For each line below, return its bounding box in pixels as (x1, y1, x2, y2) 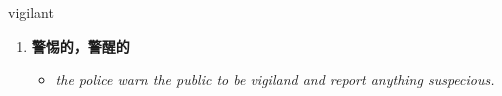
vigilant (8, 2, 54, 22)
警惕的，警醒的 (31, 35, 130, 56)
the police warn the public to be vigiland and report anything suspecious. (55, 69, 495, 90)
